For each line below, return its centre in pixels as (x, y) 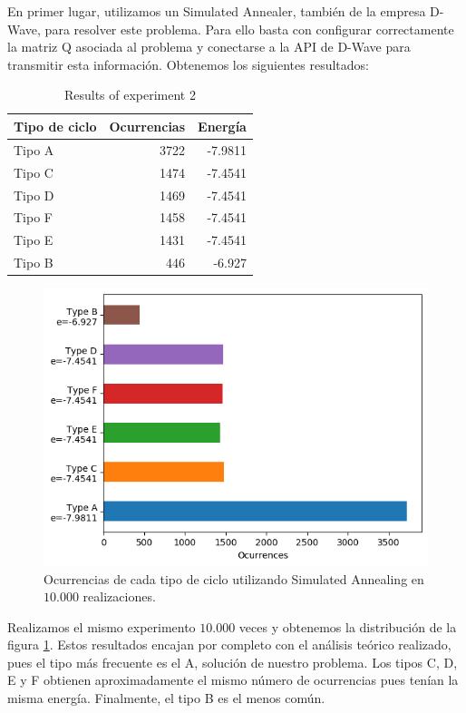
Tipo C (34, 172)
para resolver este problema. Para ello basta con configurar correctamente (249, 29)
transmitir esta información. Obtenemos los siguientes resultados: (188, 64)
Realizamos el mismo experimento (102, 626)
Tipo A (34, 149)
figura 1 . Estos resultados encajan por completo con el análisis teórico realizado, (229, 645)
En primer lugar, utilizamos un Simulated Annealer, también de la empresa (217, 11)
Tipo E (34, 240)
